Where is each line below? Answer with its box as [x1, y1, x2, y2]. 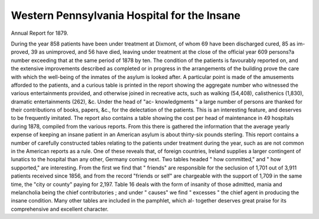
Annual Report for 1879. [11, 30, 69, 37]
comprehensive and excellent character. [11, 205, 109, 213]
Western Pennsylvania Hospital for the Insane [11, 9, 240, 22]
